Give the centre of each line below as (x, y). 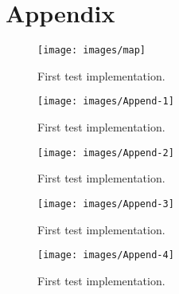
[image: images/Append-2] (106, 153)
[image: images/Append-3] (106, 204)
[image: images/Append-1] (106, 102)
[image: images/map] (92, 51)
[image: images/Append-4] (106, 255)
